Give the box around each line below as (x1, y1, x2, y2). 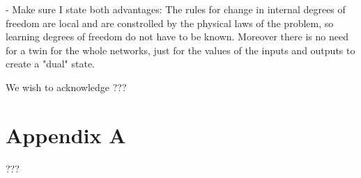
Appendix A (6, 120, 126, 149)
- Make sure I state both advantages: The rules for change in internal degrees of (6, 2, 346, 16)
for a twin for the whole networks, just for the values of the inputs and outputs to (6, 42, 355, 57)
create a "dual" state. (6, 56, 95, 71)
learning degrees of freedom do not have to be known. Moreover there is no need (6, 29, 348, 44)
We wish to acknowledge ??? (6, 79, 127, 94)
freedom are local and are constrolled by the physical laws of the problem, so (6, 15, 334, 30)
